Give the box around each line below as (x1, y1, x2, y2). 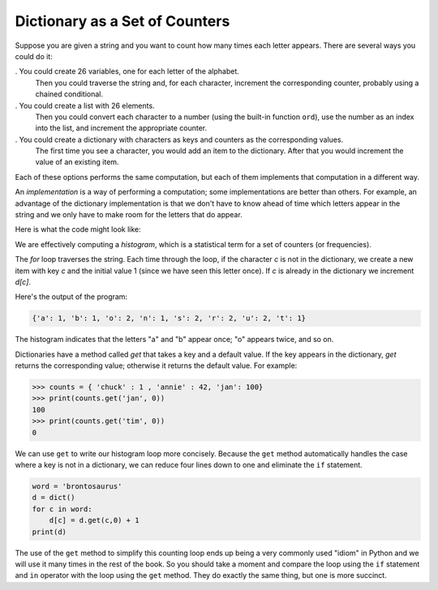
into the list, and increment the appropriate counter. (35, 123, 207, 133)
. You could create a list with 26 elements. (15, 100, 155, 110)
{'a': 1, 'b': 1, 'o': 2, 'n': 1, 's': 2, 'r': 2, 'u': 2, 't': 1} (32, 314, 307, 323)
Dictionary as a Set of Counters (15, 12, 230, 30)
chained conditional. (35, 89, 104, 99)
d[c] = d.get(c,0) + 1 (49, 515, 140, 525)
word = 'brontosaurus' (32, 482, 122, 491)
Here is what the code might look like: (15, 224, 141, 234)
